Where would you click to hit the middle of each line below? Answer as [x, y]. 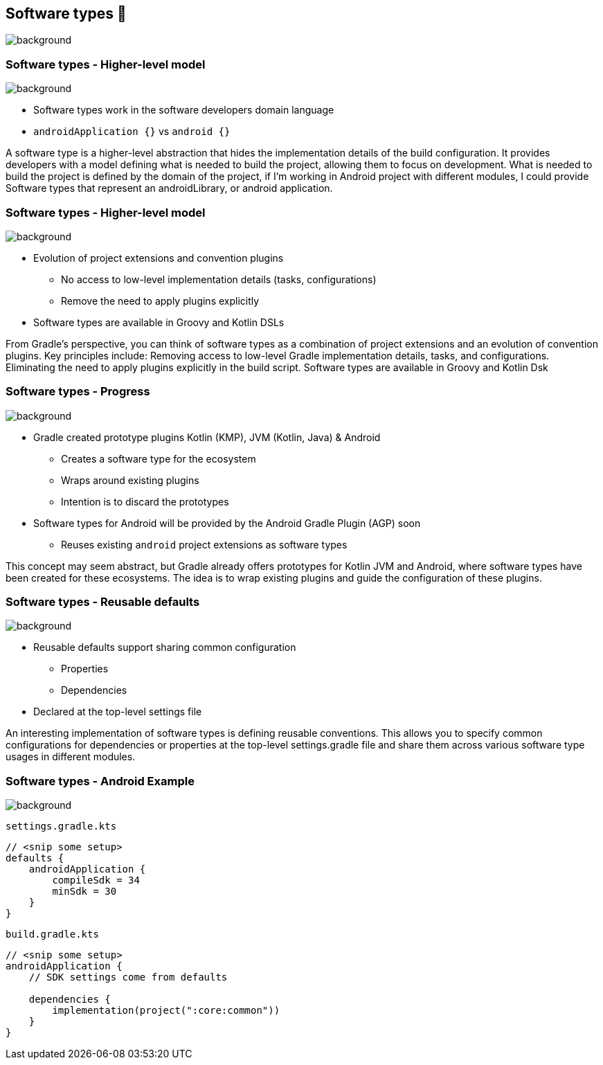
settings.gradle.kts [61, 826]
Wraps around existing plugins [130, 480]
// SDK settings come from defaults [128, 977]
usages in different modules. [71, 757]
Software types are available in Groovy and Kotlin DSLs [159, 322]
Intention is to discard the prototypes [145, 501]
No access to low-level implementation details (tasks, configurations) [219, 279]
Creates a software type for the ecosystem [159, 458]
